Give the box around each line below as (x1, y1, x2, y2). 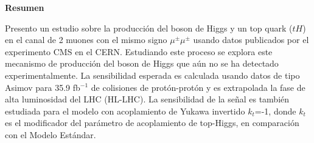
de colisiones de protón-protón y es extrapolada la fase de (91, 81, 305, 93)
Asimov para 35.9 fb (5, 81, 80, 93)
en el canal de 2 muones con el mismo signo (5, 33, 167, 46)
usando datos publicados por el (193, 33, 309, 46)
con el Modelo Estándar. (5, 128, 96, 141)
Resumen (5, 1, 44, 13)
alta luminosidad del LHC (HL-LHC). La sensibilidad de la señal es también (5, 93, 290, 105)
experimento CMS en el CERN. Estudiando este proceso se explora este (5, 45, 273, 58)
